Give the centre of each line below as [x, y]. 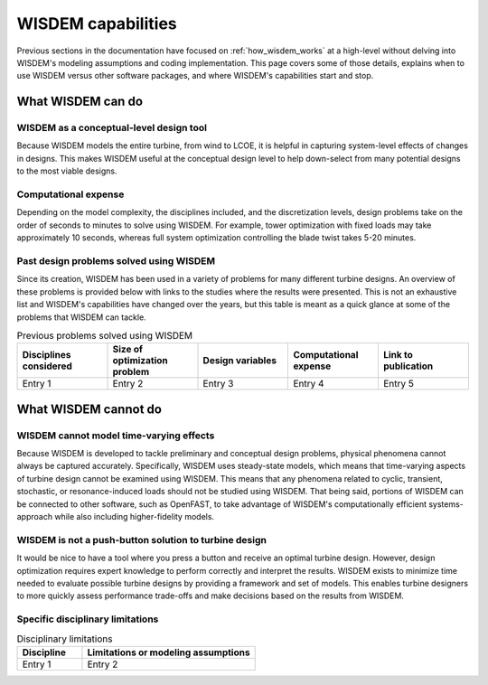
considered [47, 366]
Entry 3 [218, 384]
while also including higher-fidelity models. [135, 516]
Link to [398, 355]
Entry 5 [399, 384]
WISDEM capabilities [97, 23]
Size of [128, 350]
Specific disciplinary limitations [88, 619]
